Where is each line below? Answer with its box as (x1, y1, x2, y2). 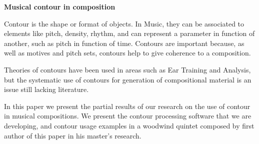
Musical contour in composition (4, 1, 115, 11)
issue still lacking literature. (4, 84, 89, 94)
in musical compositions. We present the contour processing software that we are (4, 110, 251, 121)
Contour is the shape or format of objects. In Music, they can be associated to (4, 18, 244, 28)
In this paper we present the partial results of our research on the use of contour (4, 100, 250, 111)
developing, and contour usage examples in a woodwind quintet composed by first (4, 120, 254, 130)
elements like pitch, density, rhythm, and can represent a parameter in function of (4, 28, 255, 38)
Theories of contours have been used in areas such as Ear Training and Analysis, (4, 64, 251, 74)
